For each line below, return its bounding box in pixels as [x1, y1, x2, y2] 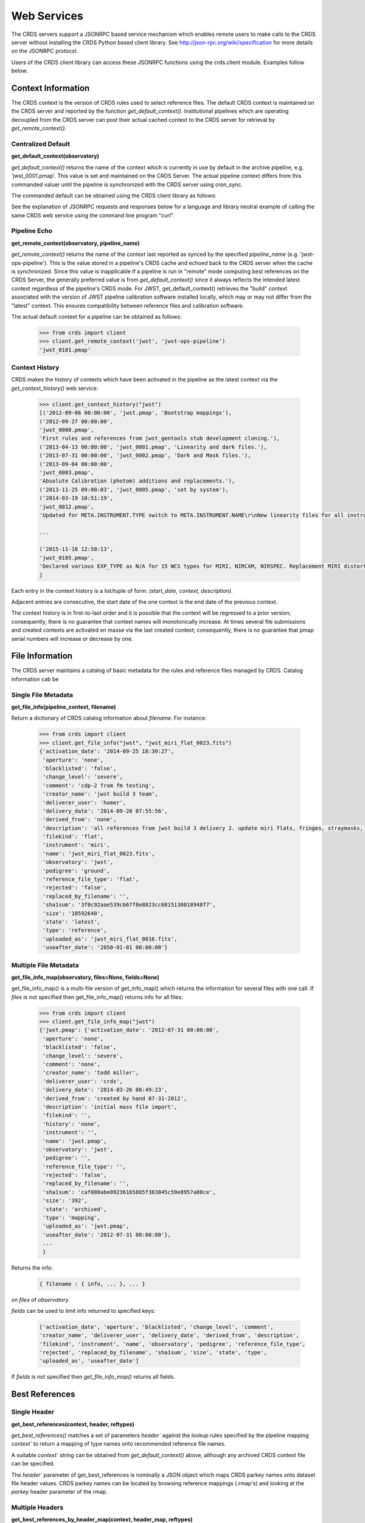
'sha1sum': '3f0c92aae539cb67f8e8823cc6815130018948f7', [43, 902, 216, 908]
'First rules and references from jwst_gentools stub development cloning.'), [39, 435, 280, 442]
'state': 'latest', [43, 918, 100, 925]
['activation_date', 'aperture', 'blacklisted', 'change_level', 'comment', [39, 1323, 274, 1330]
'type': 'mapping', [43, 1214, 100, 1221]
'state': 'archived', [43, 1206, 107, 1212]
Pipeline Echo [11, 227, 53, 235]
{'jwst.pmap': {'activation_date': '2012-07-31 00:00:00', [39, 1027, 219, 1034]
